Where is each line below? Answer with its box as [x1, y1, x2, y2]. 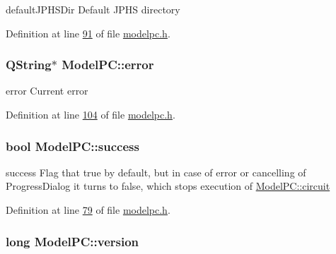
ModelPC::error [62, 56, 154, 73]
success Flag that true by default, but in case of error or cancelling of [6, 164, 306, 179]
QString [6, 56, 52, 73]
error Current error [6, 83, 88, 98]
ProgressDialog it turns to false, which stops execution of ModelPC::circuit [6, 179, 330, 193]
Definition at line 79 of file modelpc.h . [6, 202, 170, 217]
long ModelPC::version [6, 232, 139, 250]
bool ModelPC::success [6, 137, 139, 155]
